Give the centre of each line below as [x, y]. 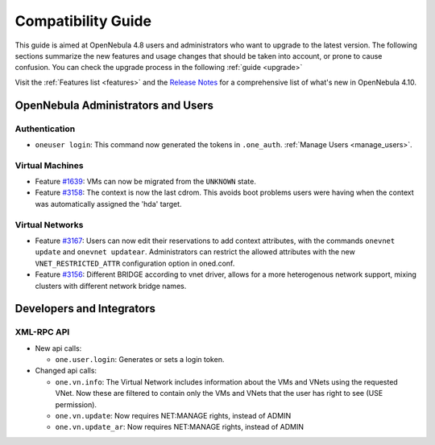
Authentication [45, 129]
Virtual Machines [49, 165]
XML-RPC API [42, 332]
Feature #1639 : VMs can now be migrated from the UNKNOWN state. [146, 182]
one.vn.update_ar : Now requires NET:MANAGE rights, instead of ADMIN [180, 427]
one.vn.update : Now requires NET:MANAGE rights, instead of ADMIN [173, 416]
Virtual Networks [49, 225]
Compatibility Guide [83, 21]
